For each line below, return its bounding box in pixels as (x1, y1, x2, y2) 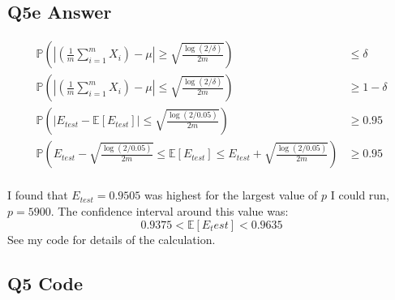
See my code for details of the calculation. (7, 230, 216, 247)
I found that (7, 186, 68, 204)
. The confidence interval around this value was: (50, 202, 289, 219)
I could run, (330, 186, 389, 204)
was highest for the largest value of (144, 186, 318, 204)
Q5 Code (7, 270, 83, 295)
